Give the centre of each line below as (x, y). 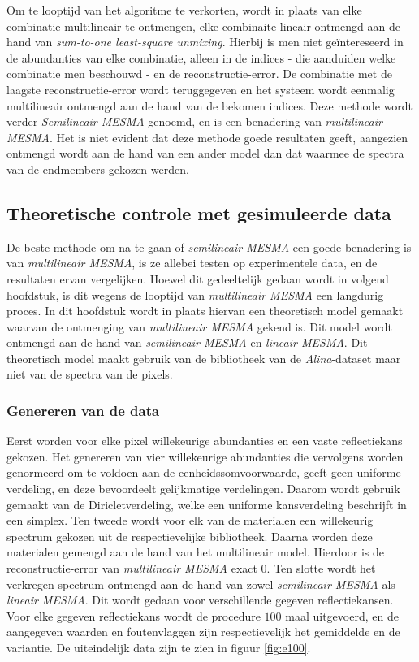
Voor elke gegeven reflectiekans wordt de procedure (134, 615)
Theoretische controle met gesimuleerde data (199, 212)
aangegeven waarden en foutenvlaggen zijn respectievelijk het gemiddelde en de (203, 632)
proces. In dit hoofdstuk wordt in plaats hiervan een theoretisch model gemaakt (205, 311)
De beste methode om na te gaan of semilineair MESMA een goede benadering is (209, 247)
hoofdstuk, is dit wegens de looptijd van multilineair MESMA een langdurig (195, 294)
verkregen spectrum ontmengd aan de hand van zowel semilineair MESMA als (201, 584)
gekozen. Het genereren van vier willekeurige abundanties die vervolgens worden (205, 456)
